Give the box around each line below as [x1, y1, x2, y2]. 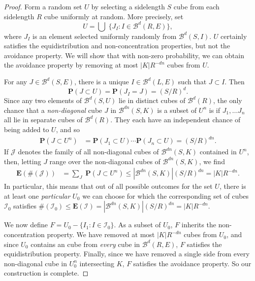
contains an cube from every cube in [31, 239, 140, 249]
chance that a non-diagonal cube [4, 105, 102, 115]
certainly [221, 31, 247, 41]
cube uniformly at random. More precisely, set [44, 11, 184, 21]
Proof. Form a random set [4, 1, 82, 11]
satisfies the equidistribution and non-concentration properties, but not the [4, 40, 230, 51]
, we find [199, 156, 225, 166]
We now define [4, 219, 48, 230]
